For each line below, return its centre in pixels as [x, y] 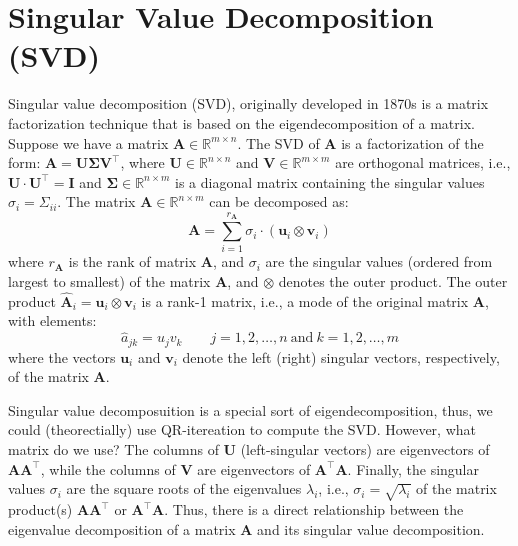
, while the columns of [108, 468]
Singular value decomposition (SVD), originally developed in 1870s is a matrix [248, 103]
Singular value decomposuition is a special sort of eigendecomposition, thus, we [250, 409]
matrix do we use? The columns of [113, 449]
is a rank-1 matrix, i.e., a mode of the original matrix [305, 300]
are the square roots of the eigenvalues [184, 488]
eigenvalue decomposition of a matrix [122, 528]
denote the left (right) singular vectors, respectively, [341, 356]
